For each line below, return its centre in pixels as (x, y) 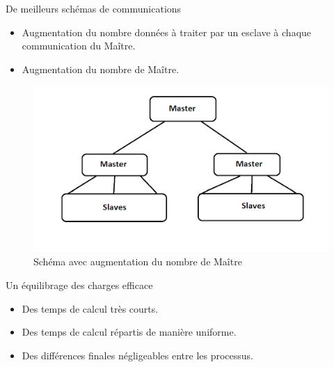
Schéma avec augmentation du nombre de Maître (138, 261)
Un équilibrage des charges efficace (79, 285)
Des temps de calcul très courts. (90, 308)
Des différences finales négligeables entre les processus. (137, 355)
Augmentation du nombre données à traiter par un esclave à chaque (167, 32)
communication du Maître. (79, 46)
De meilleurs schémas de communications (94, 8)
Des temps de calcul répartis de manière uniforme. (129, 332)
